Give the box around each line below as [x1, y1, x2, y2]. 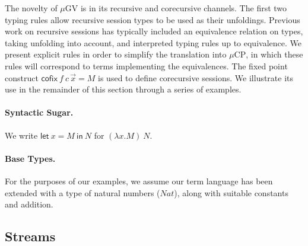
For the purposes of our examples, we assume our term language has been [5, 174, 273, 187]
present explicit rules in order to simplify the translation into [5, 48, 227, 60]
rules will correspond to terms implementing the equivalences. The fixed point [5, 59, 288, 72]
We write [5, 129, 38, 141]
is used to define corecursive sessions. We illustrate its [98, 71, 294, 84]
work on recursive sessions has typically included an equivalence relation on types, [5, 25, 303, 37]
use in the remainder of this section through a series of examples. [5, 83, 242, 95]
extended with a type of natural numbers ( [5, 186, 160, 199]
